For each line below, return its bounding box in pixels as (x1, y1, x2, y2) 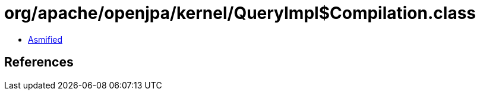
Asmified (28, 34, 63, 45)
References (4, 55, 74, 70)
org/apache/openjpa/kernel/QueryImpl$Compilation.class (4, 3, 476, 23)
